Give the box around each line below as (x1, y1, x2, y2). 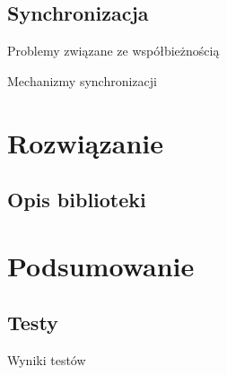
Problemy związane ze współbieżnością (7, 41, 220, 60)
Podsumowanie (7, 247, 195, 283)
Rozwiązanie (7, 124, 163, 161)
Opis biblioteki (7, 186, 146, 214)
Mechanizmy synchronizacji (7, 71, 157, 90)
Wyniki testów (7, 351, 86, 370)
